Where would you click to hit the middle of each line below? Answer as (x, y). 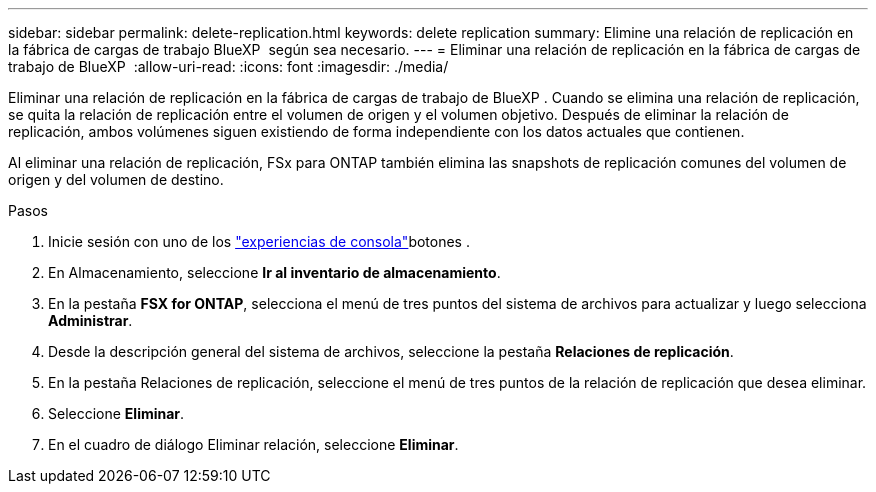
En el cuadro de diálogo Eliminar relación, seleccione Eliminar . (253, 444)
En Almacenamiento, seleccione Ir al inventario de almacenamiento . (274, 272)
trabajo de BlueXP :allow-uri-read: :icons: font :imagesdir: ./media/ (228, 66)
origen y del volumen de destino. (116, 179)
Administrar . (90, 320)
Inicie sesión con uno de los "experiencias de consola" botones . (259, 241)
